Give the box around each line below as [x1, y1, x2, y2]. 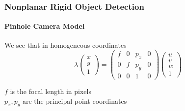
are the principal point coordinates [22, 95, 127, 106]
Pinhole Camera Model [4, 21, 85, 31]
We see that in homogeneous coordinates [4, 39, 127, 50]
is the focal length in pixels [10, 86, 91, 96]
